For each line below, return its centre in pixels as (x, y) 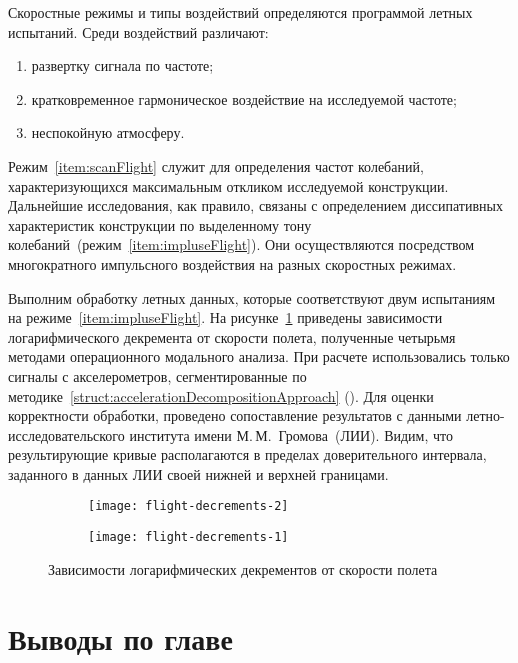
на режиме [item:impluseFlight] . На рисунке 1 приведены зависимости (225, 317)
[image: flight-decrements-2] (188, 506)
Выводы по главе (120, 637)
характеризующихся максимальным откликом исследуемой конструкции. (228, 185)
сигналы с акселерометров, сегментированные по (157, 375)
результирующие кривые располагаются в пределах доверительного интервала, (247, 454)
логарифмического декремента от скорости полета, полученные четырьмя (232, 336)
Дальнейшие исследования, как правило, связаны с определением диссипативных (255, 205)
